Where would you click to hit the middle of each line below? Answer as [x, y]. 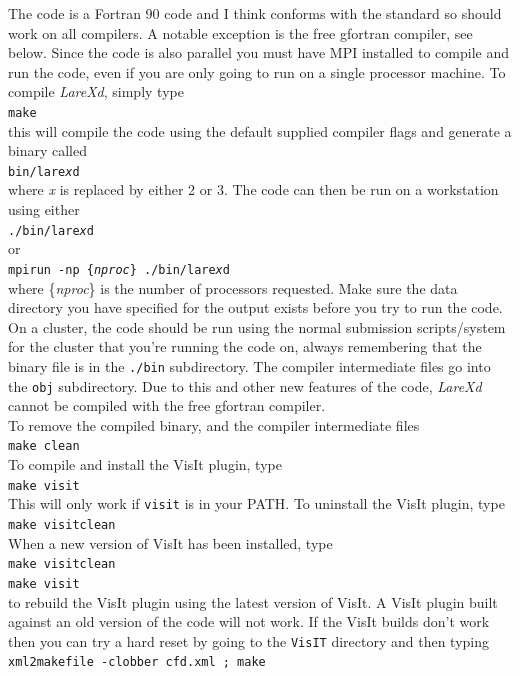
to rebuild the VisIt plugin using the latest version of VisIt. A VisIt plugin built [253, 601]
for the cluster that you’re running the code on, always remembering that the [245, 346]
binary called [48, 150]
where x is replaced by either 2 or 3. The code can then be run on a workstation [253, 189]
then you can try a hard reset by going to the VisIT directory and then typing [248, 640]
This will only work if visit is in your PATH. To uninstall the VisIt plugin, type [256, 503]
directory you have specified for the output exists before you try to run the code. [255, 307]
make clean [44, 446]
